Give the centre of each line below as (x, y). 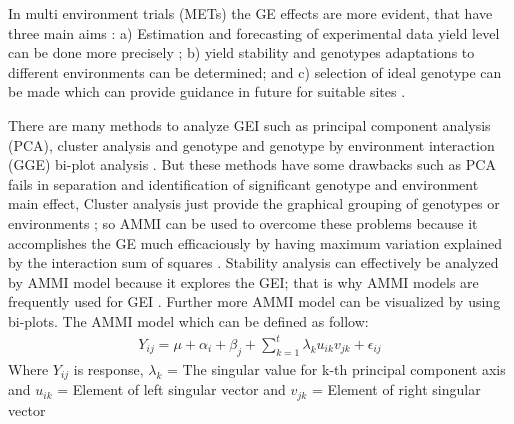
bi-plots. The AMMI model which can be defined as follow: (188, 320)
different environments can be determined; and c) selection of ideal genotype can (255, 71)
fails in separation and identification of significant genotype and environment (243, 183)
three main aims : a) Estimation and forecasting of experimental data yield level (254, 32)
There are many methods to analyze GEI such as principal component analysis (249, 124)
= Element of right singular (396, 389)
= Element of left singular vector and (171, 389)
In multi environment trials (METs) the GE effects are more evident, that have (250, 13)
